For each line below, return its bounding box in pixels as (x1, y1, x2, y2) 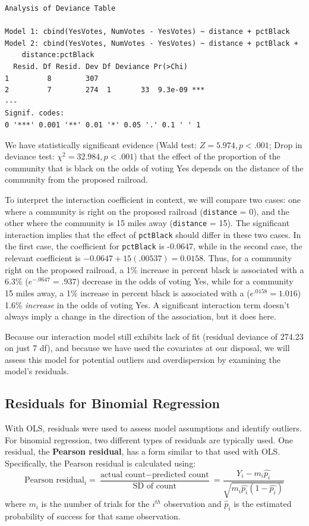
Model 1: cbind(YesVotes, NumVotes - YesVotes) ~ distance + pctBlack (5, 27, 290, 36)
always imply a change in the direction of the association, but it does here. (5, 310, 276, 323)
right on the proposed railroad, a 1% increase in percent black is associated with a (5, 263, 304, 275)
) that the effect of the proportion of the (134, 150, 280, 162)
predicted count (152, 470, 209, 479)
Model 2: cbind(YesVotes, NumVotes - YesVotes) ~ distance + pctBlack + (5, 39, 298, 48)
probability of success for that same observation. (5, 509, 181, 522)
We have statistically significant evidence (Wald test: (5, 138, 197, 151)
